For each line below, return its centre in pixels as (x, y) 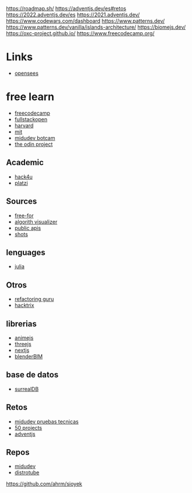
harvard (24, 125)
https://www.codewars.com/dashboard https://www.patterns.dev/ (85, 21)
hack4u (24, 177)
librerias (21, 323)
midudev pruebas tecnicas (46, 422)
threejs (23, 344)
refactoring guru (34, 299)
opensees (27, 73)
